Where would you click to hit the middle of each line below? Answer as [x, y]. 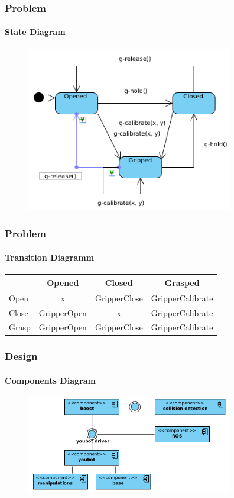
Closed [119, 282]
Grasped [182, 282]
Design [21, 356]
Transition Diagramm [50, 257]
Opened [63, 282]
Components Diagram [50, 380]
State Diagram [35, 32]
